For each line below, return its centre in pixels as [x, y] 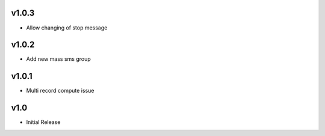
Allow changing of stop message [67, 28]
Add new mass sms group [59, 59]
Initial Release [43, 122]
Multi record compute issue [60, 91]
